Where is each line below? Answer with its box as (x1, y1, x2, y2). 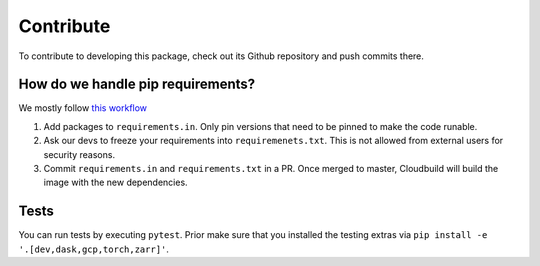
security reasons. (43, 148, 115, 160)
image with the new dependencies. (43, 176, 189, 189)
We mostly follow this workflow (18, 102, 148, 114)
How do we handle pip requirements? (18, 76, 256, 93)
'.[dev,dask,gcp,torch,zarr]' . (18, 243, 170, 255)
